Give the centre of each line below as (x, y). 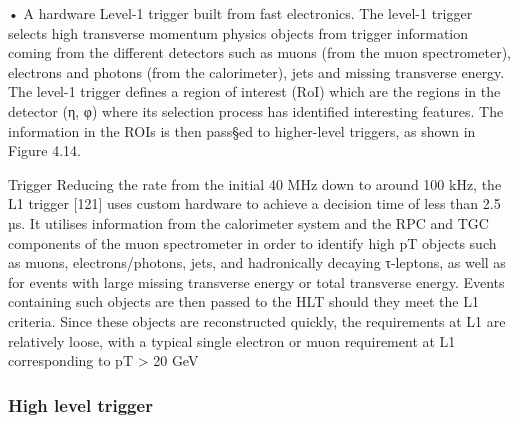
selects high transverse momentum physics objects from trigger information (238, 32)
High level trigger (80, 404)
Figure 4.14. (44, 150)
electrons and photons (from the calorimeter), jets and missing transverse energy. (256, 71)
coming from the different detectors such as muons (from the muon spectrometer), (260, 52)
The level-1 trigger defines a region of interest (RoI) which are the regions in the (254, 91)
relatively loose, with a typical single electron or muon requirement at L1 (232, 340)
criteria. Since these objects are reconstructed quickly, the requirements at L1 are (257, 320)
